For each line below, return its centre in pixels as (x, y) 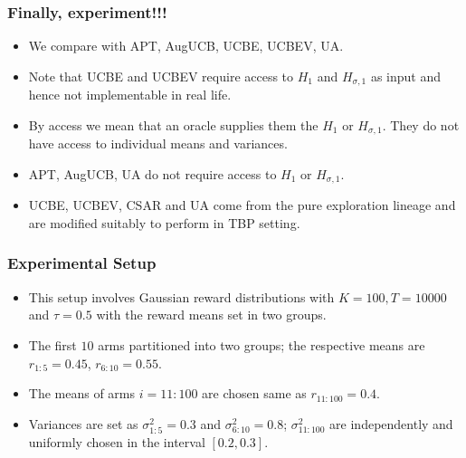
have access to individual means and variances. (158, 143)
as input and (406, 76)
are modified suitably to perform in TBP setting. (164, 222)
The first (52, 344)
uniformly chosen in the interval (117, 441)
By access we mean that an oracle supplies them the (173, 124)
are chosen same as (254, 393)
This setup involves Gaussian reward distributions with (181, 296)
